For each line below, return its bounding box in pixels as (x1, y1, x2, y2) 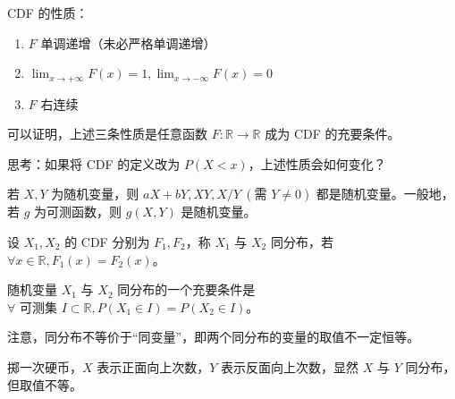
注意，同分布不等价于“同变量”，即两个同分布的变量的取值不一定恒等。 (7, 327, 420, 346)
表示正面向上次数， (97, 357, 210, 376)
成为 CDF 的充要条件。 (265, 124, 400, 143)
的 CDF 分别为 (64, 233, 150, 251)
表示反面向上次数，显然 (221, 357, 359, 376)
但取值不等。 (7, 375, 82, 394)
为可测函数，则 (34, 202, 122, 221)
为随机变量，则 (51, 184, 139, 203)
